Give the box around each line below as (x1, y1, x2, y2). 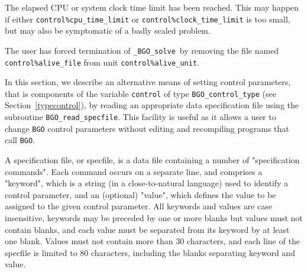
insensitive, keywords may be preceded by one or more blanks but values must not (5, 211, 303, 224)
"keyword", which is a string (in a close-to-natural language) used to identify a (5, 177, 289, 189)
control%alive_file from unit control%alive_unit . (5, 56, 199, 68)
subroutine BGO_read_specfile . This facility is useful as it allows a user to (5, 111, 276, 122)
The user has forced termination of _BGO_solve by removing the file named (5, 44, 279, 56)
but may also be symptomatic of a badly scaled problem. (5, 24, 211, 37)
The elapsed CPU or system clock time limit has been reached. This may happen (5, 1, 299, 13)
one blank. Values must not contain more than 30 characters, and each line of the (5, 235, 300, 247)
